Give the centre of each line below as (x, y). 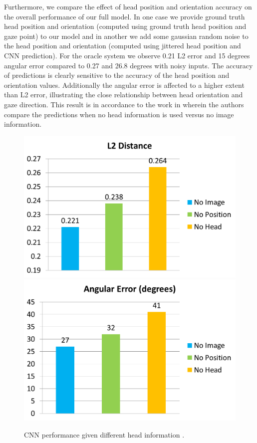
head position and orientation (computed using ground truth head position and (125, 26)
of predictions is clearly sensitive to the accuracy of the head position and (117, 75)
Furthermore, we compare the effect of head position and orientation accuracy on (128, 6)
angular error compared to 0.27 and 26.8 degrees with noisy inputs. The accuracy (128, 65)
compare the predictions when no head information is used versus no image (119, 114)
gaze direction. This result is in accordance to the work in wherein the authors (124, 104)
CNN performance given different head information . (104, 434)
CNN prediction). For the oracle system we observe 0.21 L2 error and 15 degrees (127, 55)
